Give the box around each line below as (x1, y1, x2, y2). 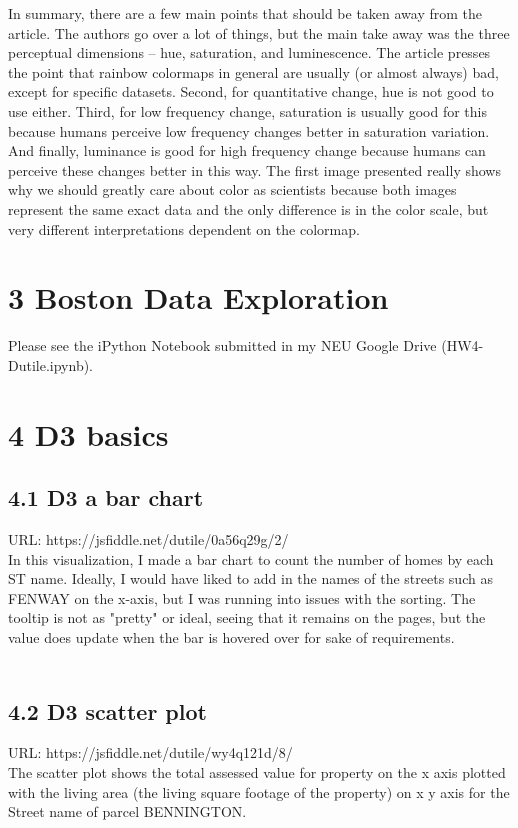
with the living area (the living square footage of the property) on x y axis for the (8, 781, 510, 802)
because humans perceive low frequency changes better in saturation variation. (8, 120, 490, 141)
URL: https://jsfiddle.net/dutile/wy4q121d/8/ (8, 742, 293, 763)
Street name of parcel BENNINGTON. (8, 801, 247, 822)
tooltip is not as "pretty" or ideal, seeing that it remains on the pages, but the (8, 607, 486, 628)
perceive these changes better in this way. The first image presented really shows (8, 159, 501, 180)
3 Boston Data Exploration (8, 277, 389, 318)
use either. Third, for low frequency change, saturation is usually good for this (8, 100, 487, 121)
